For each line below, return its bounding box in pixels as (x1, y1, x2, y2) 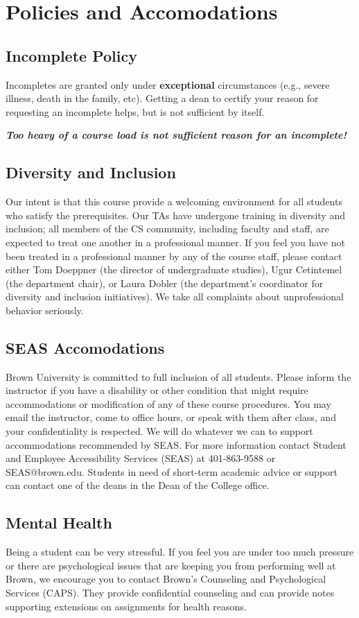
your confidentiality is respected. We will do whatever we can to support (6, 424, 313, 438)
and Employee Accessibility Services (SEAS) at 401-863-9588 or (6, 451, 276, 465)
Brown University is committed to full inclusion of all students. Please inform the (6, 369, 351, 384)
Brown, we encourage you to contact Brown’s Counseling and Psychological (6, 572, 326, 586)
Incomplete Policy (6, 44, 137, 66)
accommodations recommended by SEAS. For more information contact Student (6, 437, 347, 452)
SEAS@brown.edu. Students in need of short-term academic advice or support (6, 464, 338, 479)
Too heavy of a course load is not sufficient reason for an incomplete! (6, 128, 347, 142)
